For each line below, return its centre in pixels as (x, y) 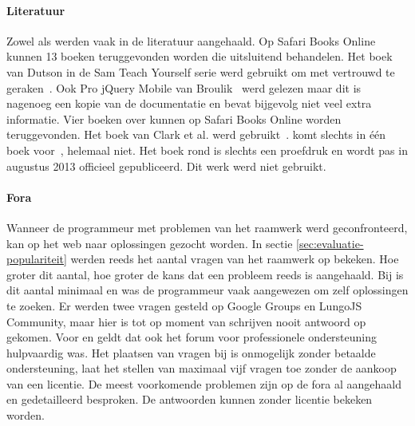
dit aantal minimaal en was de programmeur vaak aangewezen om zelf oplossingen (207, 290)
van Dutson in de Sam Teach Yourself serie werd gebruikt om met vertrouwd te (201, 71)
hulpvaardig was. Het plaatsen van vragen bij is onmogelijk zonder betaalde (191, 352)
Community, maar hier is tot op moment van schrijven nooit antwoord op (186, 321)
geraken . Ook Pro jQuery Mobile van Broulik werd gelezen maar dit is (184, 87)
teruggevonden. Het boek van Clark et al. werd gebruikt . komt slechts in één (196, 134)
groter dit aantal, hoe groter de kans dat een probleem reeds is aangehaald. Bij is (205, 274)
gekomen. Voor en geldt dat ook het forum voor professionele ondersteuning (192, 337)
